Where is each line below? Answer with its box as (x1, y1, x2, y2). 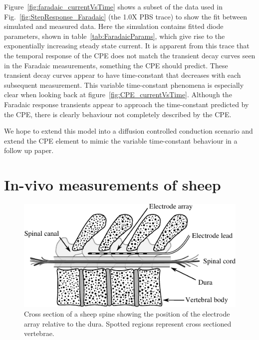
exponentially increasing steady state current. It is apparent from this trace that (4, 40, 250, 51)
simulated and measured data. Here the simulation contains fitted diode (4, 21, 224, 31)
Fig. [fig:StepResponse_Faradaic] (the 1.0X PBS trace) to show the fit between (4, 11, 248, 21)
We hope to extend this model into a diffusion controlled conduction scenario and (4, 126, 253, 136)
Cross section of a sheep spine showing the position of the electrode (24, 309, 230, 319)
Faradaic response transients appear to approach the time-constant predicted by (4, 99, 249, 109)
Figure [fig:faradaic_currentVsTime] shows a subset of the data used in (4, 1, 223, 11)
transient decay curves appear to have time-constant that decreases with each (4, 70, 241, 80)
